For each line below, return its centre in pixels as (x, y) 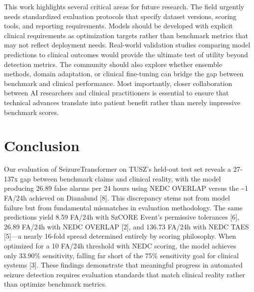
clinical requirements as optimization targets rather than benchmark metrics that (126, 35)
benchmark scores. (31, 112)
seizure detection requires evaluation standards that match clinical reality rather (125, 274)
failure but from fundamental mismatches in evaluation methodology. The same (123, 207)
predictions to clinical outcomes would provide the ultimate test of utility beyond (126, 54)
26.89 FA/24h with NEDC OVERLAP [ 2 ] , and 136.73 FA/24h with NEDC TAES (127, 226)
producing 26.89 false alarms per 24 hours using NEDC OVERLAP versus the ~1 (126, 188)
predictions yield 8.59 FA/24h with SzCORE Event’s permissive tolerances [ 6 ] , (122, 217)
